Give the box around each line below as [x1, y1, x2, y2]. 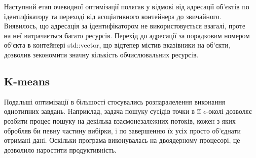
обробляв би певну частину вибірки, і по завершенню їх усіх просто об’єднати [4, 125, 241, 135]
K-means [4, 73, 50, 88]
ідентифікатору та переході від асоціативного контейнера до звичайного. [4, 11, 221, 21]
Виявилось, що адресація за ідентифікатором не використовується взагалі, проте [4, 21, 246, 31]
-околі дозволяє [206, 106, 252, 116]
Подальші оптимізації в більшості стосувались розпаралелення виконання [4, 96, 225, 106]
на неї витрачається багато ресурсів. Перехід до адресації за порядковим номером [4, 30, 250, 40]
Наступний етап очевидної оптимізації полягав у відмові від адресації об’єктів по [4, 1, 249, 11]
